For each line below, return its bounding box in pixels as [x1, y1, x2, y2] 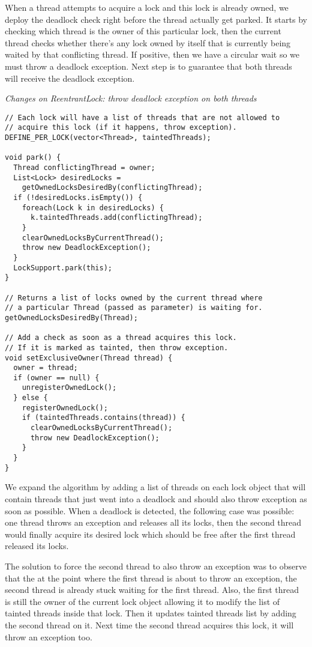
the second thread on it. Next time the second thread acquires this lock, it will [5, 618, 294, 631]
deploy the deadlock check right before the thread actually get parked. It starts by [5, 13, 307, 25]
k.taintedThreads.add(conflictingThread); [30, 213, 203, 222]
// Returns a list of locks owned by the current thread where [5, 293, 263, 302]
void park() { [5, 153, 61, 162]
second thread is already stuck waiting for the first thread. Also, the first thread [5, 583, 299, 596]
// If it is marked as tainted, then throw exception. [5, 343, 229, 352]
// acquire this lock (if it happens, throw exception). [5, 123, 237, 132]
